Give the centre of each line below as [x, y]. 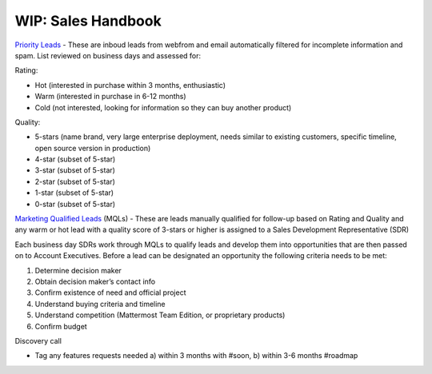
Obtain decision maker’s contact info [95, 281]
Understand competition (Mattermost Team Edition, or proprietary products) [160, 315]
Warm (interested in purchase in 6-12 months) [111, 97]
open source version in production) [93, 148]
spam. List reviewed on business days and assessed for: [108, 55]
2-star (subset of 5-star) [75, 181]
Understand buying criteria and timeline [100, 304]
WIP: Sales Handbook [88, 21]
